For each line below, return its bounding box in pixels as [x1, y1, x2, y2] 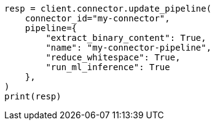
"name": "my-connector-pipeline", [45, 43, 212, 52]
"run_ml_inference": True [45, 62, 170, 72]
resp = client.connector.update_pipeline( [4, 4, 212, 13]
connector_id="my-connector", [25, 13, 170, 23]
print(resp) [4, 91, 61, 101]
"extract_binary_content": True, [45, 33, 206, 43]
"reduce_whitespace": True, [45, 52, 181, 62]
